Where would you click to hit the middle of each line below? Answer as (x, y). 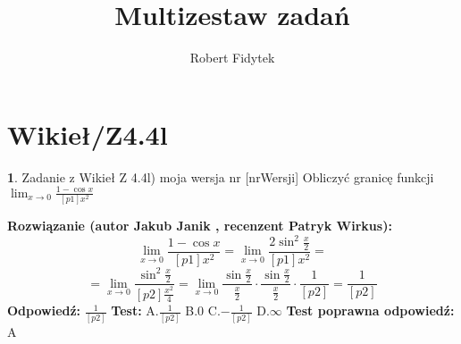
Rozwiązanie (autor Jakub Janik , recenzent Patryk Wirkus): (200, 226)
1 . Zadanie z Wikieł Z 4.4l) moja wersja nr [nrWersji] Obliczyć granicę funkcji (221, 176)
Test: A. (135, 310)
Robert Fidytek (232, 58)
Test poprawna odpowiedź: (370, 310)
